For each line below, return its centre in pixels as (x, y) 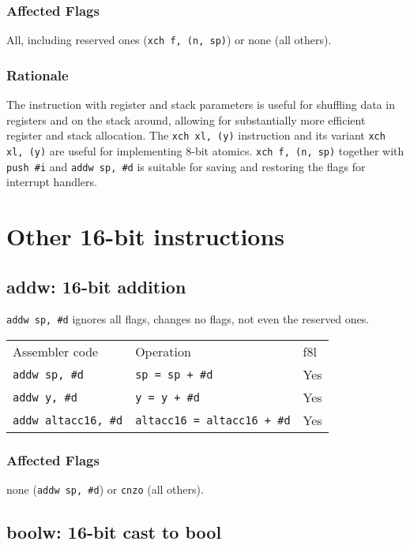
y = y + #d (167, 397)
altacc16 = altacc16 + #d (213, 420)
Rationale (38, 75)
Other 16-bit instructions (146, 236)
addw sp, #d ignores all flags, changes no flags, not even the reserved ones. (188, 319)
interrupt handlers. (52, 182)
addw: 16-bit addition (96, 286)
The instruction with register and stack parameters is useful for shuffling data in (201, 105)
